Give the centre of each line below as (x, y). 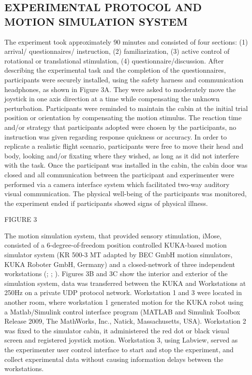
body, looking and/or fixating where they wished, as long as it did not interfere (122, 155)
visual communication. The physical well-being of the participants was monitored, (126, 194)
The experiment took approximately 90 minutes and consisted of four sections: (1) (126, 41)
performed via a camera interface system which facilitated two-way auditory (117, 184)
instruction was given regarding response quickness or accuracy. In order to (116, 136)
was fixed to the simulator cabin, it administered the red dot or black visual (117, 330)
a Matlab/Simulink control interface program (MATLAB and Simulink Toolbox (122, 311)
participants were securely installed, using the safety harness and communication (124, 79)
